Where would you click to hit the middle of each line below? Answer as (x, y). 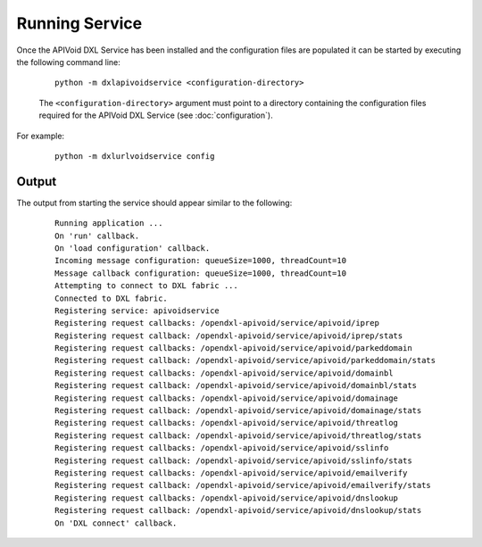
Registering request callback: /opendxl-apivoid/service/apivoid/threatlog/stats (238, 435)
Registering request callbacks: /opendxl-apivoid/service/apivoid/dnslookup (227, 498)
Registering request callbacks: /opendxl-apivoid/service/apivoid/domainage (227, 398)
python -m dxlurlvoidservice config (135, 156)
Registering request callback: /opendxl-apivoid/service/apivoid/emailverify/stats (243, 485)
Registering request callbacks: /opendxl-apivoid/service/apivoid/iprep (217, 323)
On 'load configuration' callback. (133, 248)
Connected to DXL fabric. (112, 298)
